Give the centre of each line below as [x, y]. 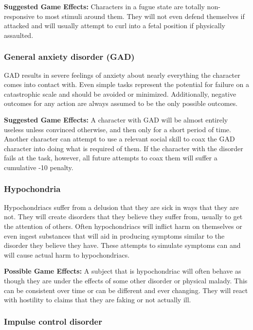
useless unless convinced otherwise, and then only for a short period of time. [117, 129]
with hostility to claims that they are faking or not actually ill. [98, 300]
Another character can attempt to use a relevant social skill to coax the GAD [119, 139]
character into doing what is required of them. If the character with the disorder [124, 148]
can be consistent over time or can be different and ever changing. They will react [126, 290]
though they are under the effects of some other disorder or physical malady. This [126, 280]
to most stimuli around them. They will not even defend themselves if [141, 16]
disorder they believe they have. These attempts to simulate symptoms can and [122, 245]
